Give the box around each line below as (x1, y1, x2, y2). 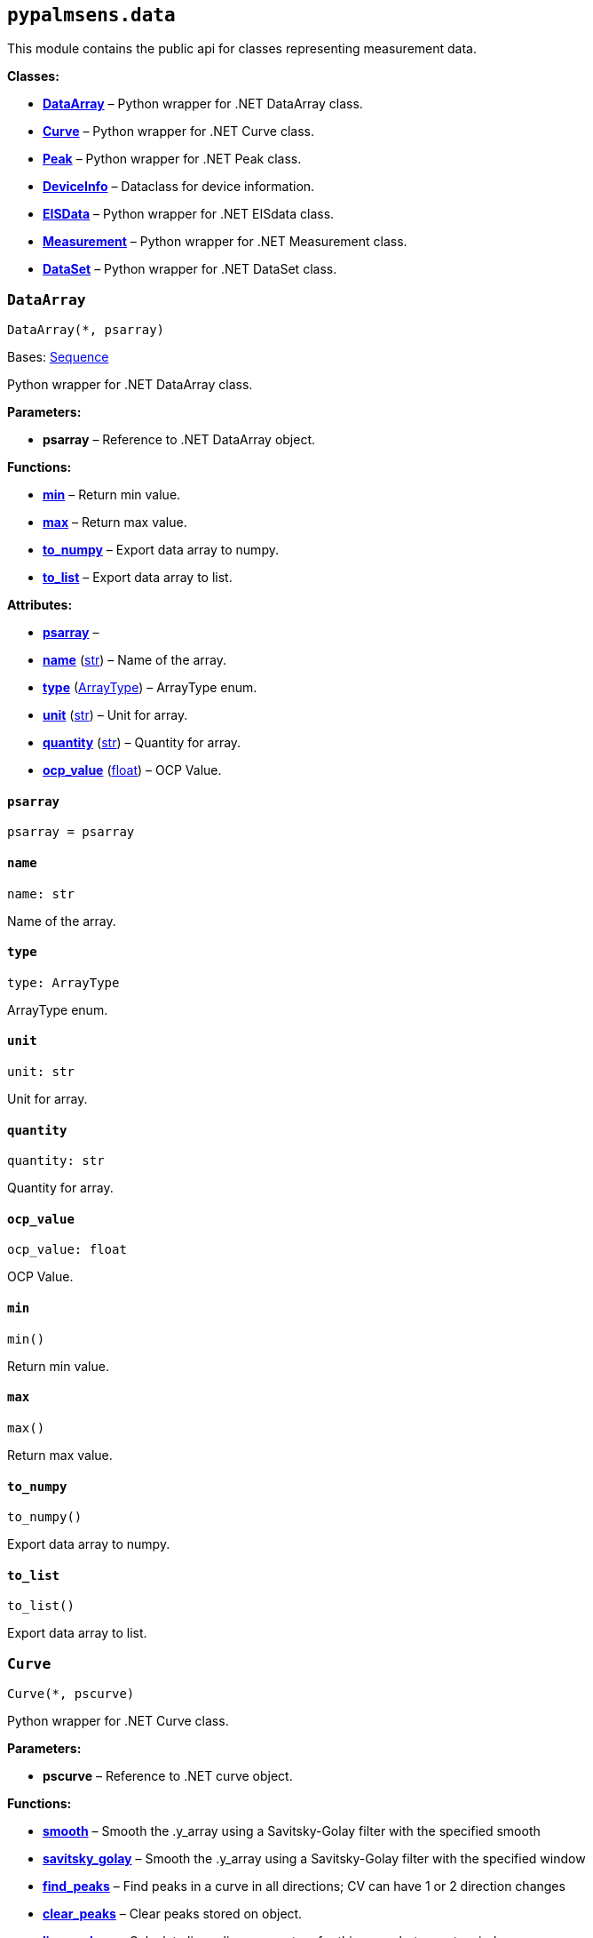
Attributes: (7, 597, 73, 613)
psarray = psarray (7, 825, 135, 840)
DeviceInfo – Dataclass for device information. (43, 179, 315, 195)
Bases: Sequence (7, 349, 109, 365)
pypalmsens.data (7, 4, 176, 26)
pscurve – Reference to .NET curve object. (43, 1768, 293, 1784)
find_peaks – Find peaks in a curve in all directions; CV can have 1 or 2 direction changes (43, 1878, 565, 1894)
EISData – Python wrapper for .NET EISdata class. (43, 206, 335, 222)
